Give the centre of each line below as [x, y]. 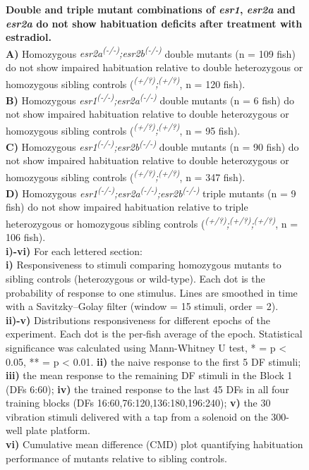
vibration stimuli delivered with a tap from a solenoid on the [137, 416]
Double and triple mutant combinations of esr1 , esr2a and [151, 9]
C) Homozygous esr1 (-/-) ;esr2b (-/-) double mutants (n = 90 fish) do [152, 145]
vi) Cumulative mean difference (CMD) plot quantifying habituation [154, 444]
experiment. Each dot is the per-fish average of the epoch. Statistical [154, 334]
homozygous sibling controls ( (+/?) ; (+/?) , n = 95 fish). [123, 129]
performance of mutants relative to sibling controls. [116, 458]
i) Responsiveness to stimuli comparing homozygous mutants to [144, 265]
